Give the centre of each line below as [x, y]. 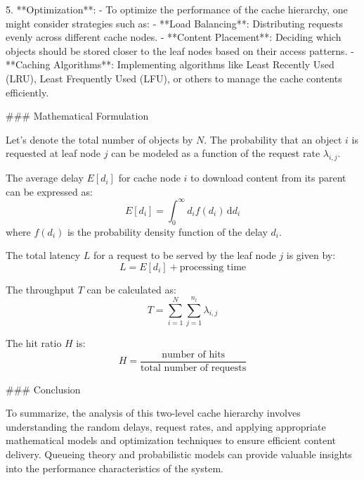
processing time [213, 267]
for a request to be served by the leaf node [185, 255]
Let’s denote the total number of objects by [99, 139]
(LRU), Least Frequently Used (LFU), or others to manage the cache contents [174, 78]
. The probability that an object [273, 139]
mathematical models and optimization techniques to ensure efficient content [171, 440]
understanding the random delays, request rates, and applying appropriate [166, 426]
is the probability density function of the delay [167, 231]
